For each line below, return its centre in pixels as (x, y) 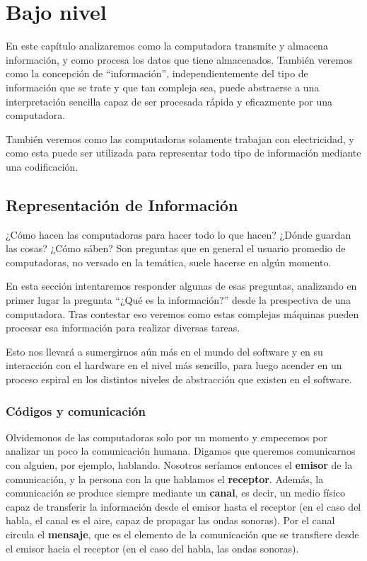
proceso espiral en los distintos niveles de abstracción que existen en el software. (179, 379)
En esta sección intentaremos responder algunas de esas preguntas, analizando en (181, 286)
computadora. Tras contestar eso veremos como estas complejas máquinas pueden (182, 313)
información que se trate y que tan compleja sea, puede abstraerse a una (163, 87)
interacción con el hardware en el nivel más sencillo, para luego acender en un (174, 365)
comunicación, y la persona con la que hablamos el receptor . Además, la (165, 478)
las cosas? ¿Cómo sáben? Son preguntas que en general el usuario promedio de (176, 248)
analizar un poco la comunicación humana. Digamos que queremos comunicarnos (181, 451)
